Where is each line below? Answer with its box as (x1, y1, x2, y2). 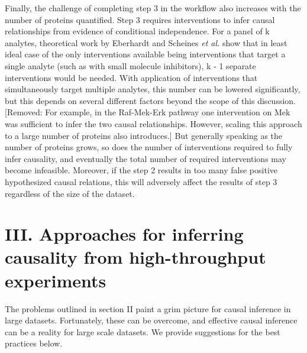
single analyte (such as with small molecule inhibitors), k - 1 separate (5, 59, 256, 72)
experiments (5, 268, 106, 292)
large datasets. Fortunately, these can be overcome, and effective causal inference (5, 314, 298, 326)
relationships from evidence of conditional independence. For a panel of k (5, 25, 270, 37)
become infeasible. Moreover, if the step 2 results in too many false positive (5, 164, 277, 176)
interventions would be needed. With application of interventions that (5, 71, 258, 83)
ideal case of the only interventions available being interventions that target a (5, 48, 286, 60)
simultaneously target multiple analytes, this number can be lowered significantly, (5, 83, 300, 95)
